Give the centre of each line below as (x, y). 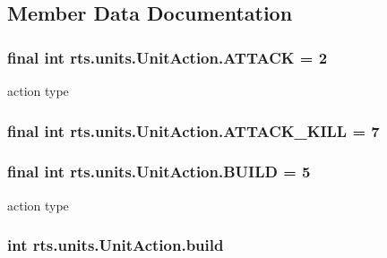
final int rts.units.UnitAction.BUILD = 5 (159, 172)
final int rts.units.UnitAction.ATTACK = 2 (168, 57)
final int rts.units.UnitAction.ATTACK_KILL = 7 (193, 130)
